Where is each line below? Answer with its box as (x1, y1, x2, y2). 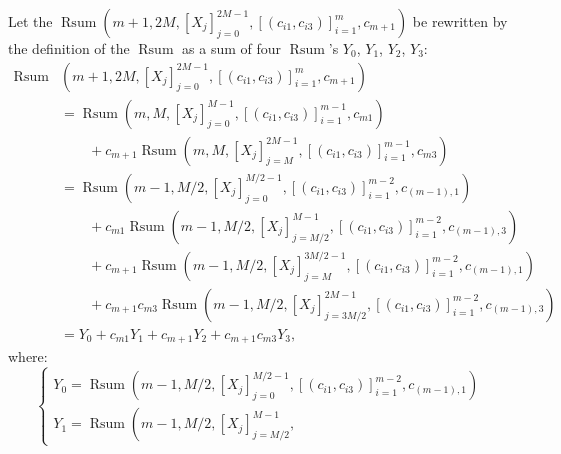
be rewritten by (412, 11, 508, 31)
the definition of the (8, 38, 130, 58)
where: (8, 346, 48, 367)
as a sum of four (182, 38, 282, 58)
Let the (8, 11, 53, 31)
